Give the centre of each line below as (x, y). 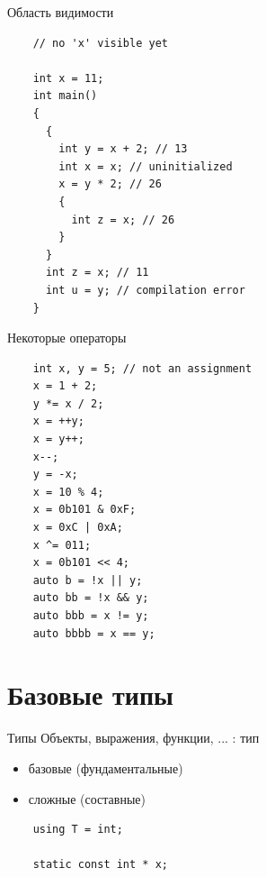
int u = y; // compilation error (145, 290)
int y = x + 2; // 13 (123, 149)
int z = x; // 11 (97, 273)
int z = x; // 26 (123, 219)
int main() (65, 96)
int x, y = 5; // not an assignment (142, 368)
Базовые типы (90, 694)
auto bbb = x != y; (91, 616)
